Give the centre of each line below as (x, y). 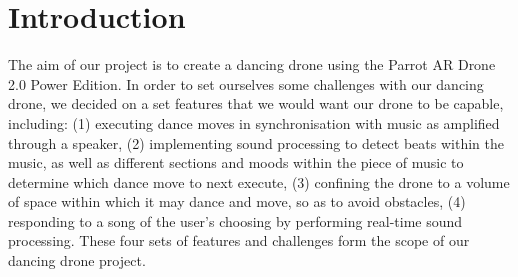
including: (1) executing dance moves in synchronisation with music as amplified (254, 122)
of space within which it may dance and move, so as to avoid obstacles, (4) (237, 201)
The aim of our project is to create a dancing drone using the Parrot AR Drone (252, 64)
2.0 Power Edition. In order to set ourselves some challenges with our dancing (246, 83)
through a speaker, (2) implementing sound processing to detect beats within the (256, 142)
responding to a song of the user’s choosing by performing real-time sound (235, 220)
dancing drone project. (77, 260)
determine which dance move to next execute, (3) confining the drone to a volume (259, 181)
